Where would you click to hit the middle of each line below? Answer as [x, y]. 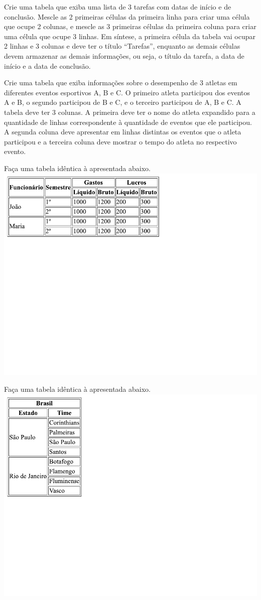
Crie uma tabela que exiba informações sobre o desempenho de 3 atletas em [121, 83]
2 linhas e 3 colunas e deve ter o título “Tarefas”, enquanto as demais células [122, 46]
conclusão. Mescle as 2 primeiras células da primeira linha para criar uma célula [127, 16]
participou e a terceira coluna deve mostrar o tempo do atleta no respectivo [120, 141]
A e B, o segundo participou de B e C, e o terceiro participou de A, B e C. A [123, 102]
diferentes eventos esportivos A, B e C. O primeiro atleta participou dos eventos [127, 92]
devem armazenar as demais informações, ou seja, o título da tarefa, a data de [124, 55]
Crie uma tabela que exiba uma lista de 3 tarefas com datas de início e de [118, 7]
